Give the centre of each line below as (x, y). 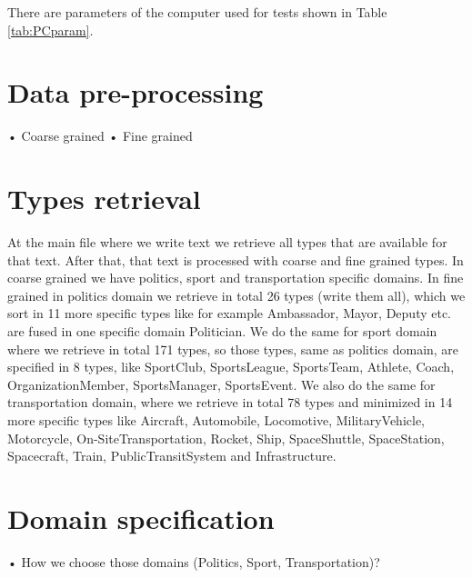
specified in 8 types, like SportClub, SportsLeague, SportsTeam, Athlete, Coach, (231, 367)
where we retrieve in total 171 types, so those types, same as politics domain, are (233, 349)
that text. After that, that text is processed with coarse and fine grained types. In (236, 259)
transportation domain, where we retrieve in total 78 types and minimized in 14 (230, 402)
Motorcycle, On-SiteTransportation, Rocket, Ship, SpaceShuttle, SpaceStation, (226, 438)
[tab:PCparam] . (50, 30)
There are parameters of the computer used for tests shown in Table (197, 12)
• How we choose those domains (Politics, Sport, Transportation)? (194, 561)
